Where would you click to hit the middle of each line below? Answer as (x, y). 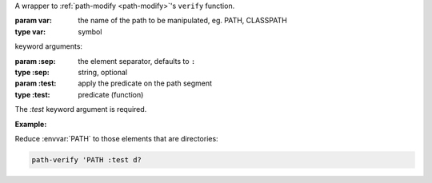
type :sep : (32, 72)
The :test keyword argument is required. (81, 109)
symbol (90, 31)
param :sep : (35, 61)
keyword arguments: (49, 46)
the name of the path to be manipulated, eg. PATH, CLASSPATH (182, 21)
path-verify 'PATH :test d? (86, 159)
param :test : (36, 83)
